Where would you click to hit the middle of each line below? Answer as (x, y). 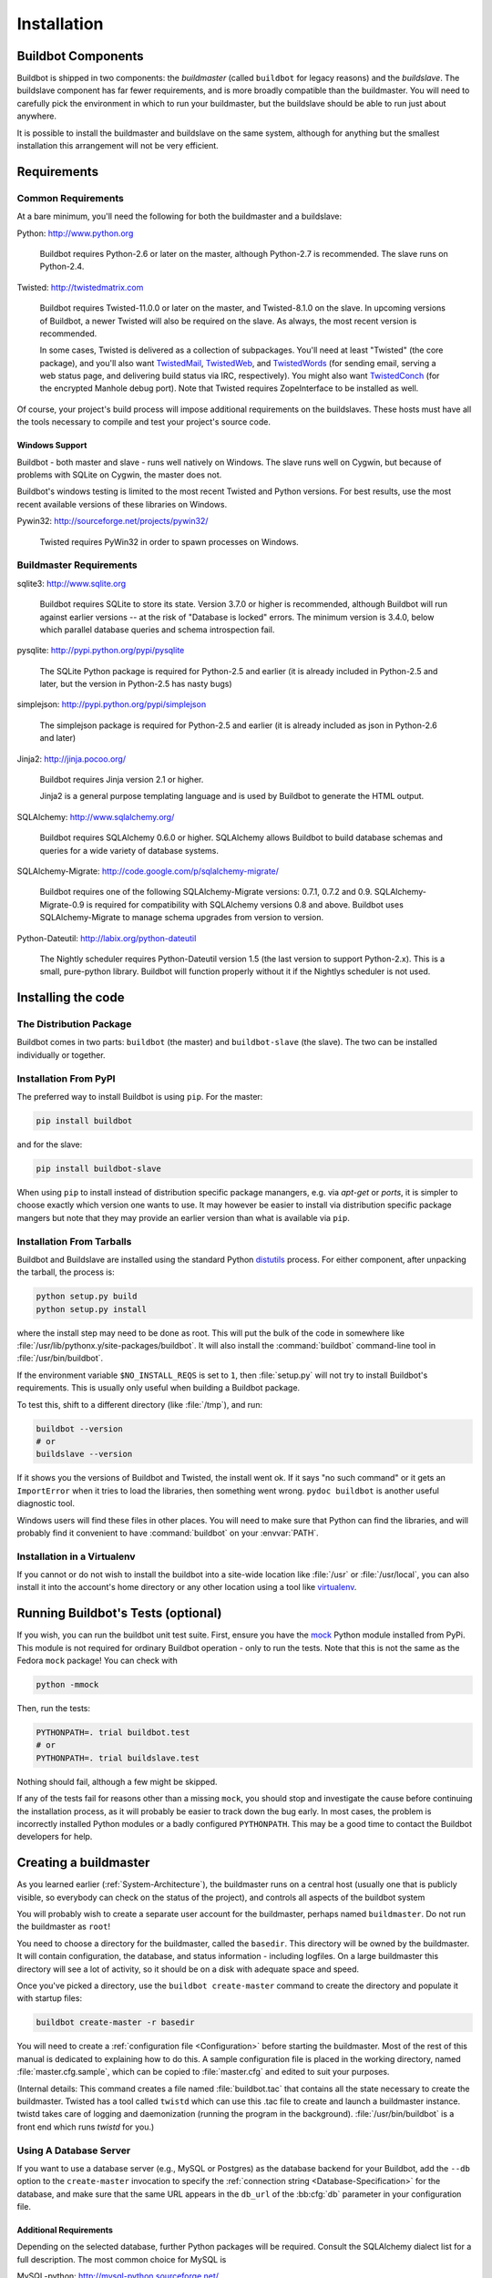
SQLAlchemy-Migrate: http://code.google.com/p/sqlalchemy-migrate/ (148, 871)
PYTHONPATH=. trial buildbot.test (113, 1733)
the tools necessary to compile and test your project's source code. (143, 422)
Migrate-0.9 (62, 904)
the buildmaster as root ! (64, 1926)
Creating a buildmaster (83, 1863)
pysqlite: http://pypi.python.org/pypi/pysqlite (101, 651)
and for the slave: (50, 1144)
